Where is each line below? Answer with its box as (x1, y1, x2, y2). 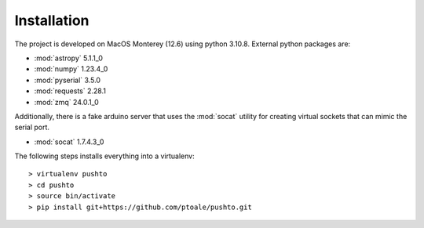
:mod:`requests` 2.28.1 (34, 86, 106, 96)
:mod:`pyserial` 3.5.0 (34, 75, 101, 85)
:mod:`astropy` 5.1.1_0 (34, 53, 104, 63)
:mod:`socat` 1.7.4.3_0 (34, 137, 104, 147)
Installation (14, 12, 90, 29)
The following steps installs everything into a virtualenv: (14, 151, 196, 161)
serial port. (14, 122, 50, 132)
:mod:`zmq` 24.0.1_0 (34, 97, 99, 107)
